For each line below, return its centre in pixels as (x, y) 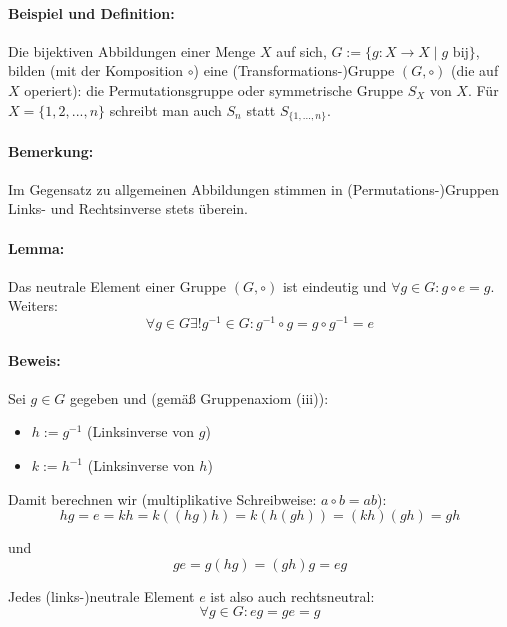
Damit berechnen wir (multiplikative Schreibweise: (162, 498)
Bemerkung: (51, 150)
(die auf (475, 70)
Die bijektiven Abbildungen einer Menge (132, 50)
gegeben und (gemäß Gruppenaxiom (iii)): (199, 397)
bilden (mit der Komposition (96, 70)
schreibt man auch (165, 109)
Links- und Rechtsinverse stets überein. (128, 208)
